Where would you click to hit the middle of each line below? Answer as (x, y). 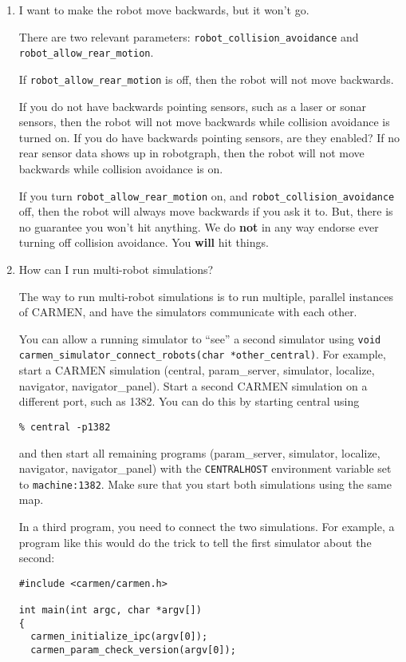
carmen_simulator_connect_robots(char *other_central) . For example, (202, 354)
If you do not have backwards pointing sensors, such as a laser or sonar (192, 106)
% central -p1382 (65, 427)
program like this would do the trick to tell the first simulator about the (195, 542)
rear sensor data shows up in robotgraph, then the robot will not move (191, 153)
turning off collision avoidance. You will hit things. (144, 242)
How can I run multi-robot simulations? (116, 269)
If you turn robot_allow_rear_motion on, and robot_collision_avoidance (207, 195)
